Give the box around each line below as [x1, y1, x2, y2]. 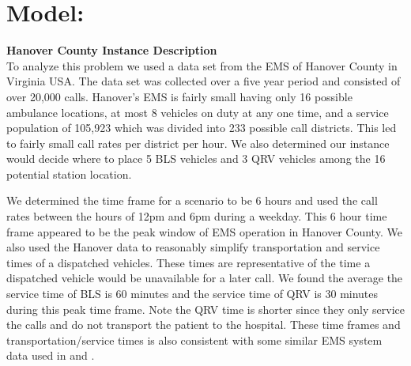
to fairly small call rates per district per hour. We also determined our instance [6, 134, 390, 151]
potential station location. [6, 165, 132, 182]
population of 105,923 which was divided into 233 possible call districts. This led [6, 119, 397, 136]
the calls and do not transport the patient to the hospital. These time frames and [6, 316, 401, 333]
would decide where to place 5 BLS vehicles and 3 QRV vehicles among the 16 [6, 150, 386, 167]
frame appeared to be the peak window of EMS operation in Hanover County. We [6, 223, 402, 240]
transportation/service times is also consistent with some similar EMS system [6, 331, 383, 348]
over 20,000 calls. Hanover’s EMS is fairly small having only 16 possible [6, 88, 353, 104]
